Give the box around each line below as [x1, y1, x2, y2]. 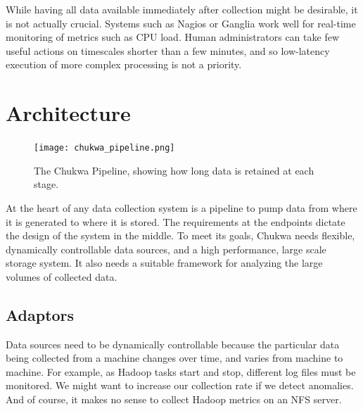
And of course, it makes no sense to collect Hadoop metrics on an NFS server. [6, 392, 342, 407]
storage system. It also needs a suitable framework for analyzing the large [6, 255, 323, 270]
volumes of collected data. [6, 269, 117, 284]
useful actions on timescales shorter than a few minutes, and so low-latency [6, 43, 330, 58]
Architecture [6, 99, 131, 127]
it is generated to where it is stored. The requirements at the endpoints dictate [6, 214, 345, 229]
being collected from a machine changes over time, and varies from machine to [6, 350, 343, 365]
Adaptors [6, 303, 75, 325]
